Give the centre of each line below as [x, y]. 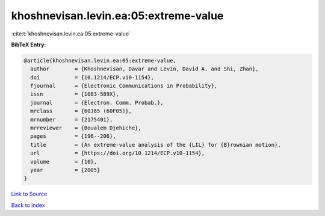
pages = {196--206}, [73, 136]
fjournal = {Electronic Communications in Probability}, [124, 86]
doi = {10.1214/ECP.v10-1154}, [92, 77]
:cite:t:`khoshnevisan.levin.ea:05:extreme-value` [71, 34]
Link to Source [29, 194]
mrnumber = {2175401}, [72, 119]
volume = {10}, [64, 162]
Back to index [28, 205]
